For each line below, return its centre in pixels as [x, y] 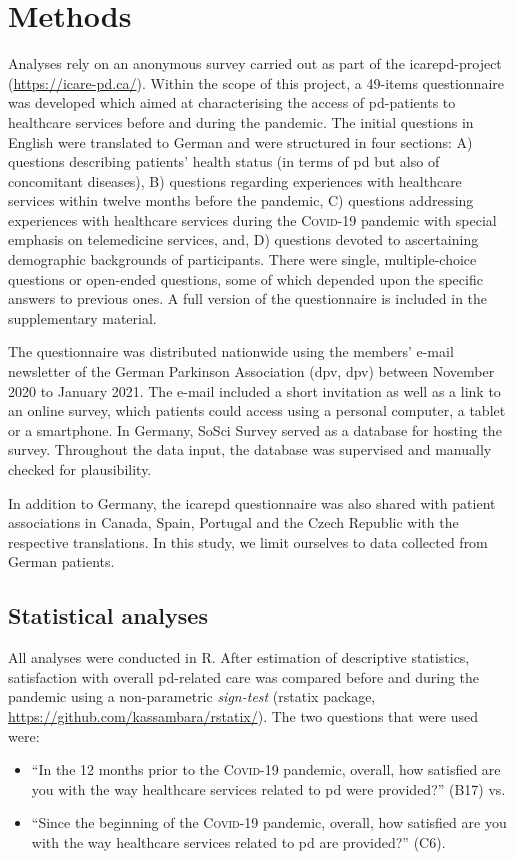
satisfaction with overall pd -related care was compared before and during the [244, 676]
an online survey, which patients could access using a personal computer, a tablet [257, 410]
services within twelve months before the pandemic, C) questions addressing [241, 200]
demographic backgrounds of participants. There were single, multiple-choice [242, 259]
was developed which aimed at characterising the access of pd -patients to [232, 102]
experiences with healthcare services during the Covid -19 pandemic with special [252, 219]
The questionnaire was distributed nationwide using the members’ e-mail [231, 351]
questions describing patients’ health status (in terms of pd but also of [224, 161]
